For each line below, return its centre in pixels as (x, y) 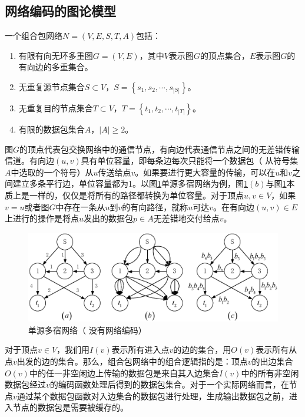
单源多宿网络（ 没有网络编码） (87, 330)
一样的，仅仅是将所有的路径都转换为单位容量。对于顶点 (136, 195)
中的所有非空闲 (270, 373)
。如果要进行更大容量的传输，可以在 (205, 172)
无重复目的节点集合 (56, 107)
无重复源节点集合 (52, 86)
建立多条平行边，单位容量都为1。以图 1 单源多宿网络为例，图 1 (130, 183)
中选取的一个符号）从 (52, 172)
